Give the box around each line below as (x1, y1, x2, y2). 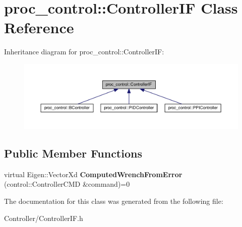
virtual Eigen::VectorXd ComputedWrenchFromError (4, 169, 183, 179)
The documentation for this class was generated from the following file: (4, 196, 223, 206)
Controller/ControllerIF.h (4, 212, 83, 223)
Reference (4, 17, 74, 38)
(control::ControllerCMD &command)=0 (4, 179, 130, 189)
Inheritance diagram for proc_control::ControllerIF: (4, 46, 164, 57)
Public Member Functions (4, 145, 142, 161)
